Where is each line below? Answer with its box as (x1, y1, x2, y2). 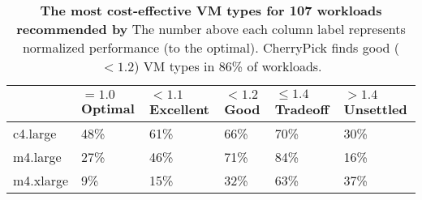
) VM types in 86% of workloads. (134, 57, 322, 75)
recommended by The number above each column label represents (16, 19, 406, 38)
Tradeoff (274, 100, 329, 118)
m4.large (13, 147, 62, 166)
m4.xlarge (13, 171, 69, 189)
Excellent (149, 99, 209, 118)
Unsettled (343, 99, 407, 118)
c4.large (13, 124, 57, 143)
